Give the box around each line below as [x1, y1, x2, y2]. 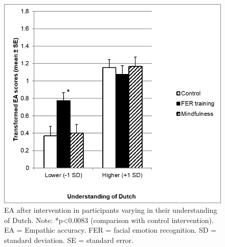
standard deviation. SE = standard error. [4, 234, 133, 245]
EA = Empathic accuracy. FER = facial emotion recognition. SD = [4, 225, 217, 235]
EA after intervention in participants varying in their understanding [4, 205, 217, 215]
